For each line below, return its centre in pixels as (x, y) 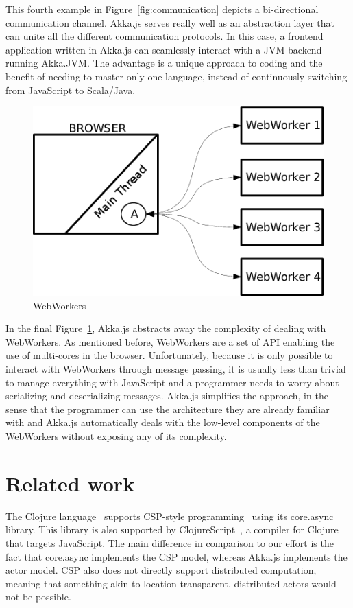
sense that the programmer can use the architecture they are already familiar (168, 409)
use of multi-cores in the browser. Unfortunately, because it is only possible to (169, 355)
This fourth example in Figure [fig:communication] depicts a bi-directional (162, 9)
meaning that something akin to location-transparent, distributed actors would (171, 583)
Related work (70, 483)
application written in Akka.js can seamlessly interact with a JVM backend (164, 49)
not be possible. (38, 597)
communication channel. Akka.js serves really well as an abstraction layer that (170, 22)
